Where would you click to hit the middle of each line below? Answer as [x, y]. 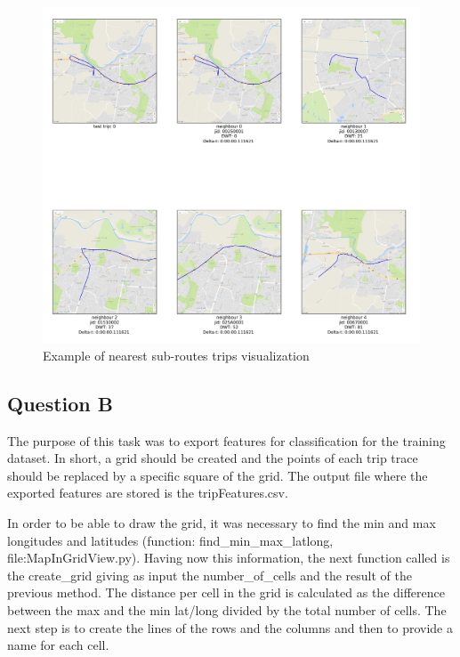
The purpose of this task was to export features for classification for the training [226, 440]
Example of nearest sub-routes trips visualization [176, 355]
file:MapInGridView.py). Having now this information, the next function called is [229, 558]
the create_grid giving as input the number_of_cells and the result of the [210, 575]
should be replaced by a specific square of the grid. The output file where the [218, 475]
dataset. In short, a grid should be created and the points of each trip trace [213, 458]
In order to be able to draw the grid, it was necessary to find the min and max [222, 522]
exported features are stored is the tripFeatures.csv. [148, 493]
